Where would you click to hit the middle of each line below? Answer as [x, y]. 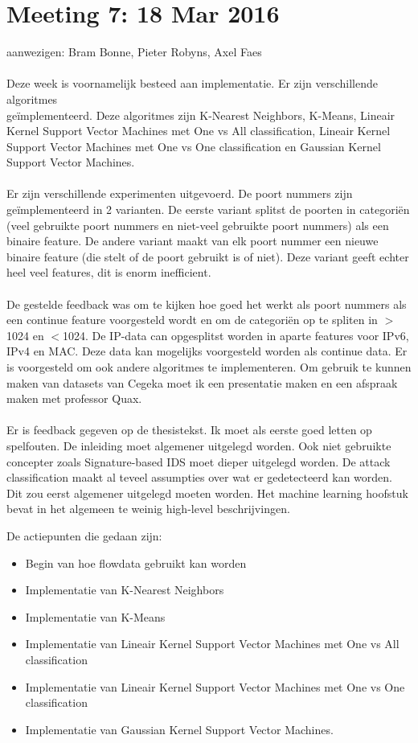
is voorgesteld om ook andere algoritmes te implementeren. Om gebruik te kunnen [209, 367]
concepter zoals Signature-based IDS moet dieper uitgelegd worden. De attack [199, 461]
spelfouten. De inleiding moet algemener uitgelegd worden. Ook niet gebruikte [199, 445]
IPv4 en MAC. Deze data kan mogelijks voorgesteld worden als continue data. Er [207, 351]
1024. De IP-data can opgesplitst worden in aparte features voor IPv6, [236, 335]
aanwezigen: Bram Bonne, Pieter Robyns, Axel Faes [134, 52]
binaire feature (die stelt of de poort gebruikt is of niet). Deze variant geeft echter [208, 256]
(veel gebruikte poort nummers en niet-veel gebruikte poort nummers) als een [198, 225]
